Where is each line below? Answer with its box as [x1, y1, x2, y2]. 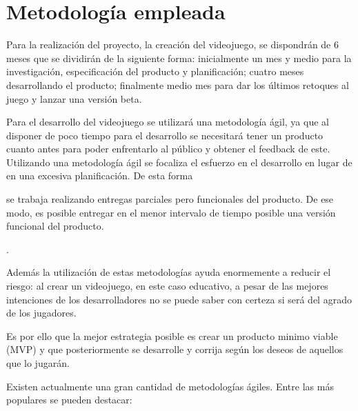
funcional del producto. [6, 219, 104, 233]
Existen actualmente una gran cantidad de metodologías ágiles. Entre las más [6, 379, 334, 393]
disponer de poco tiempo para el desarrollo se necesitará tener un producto [6, 128, 324, 142]
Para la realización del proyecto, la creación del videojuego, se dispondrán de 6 [6, 37, 339, 52]
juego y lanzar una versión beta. [6, 91, 142, 106]
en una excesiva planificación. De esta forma [6, 168, 193, 183]
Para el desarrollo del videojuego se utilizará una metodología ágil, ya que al [6, 114, 329, 129]
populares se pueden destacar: [6, 392, 132, 407]
